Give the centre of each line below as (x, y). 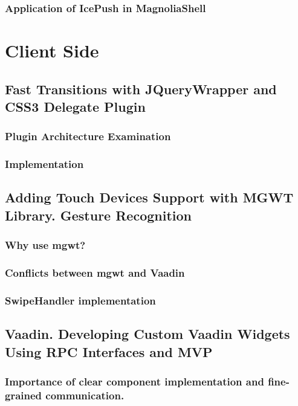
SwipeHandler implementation (80, 300)
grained (24, 395)
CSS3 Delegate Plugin (75, 106)
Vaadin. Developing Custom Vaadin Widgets (147, 334)
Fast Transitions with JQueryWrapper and (141, 89)
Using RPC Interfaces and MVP (109, 351)
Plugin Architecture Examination (88, 136)
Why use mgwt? (45, 245)
